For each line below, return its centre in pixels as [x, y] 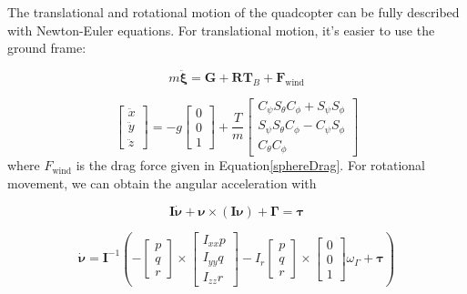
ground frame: [47, 48]
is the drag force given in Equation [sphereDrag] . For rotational [250, 165]
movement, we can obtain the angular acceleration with [162, 182]
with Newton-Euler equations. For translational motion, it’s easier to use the [221, 30]
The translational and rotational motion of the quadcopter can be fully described [233, 12]
